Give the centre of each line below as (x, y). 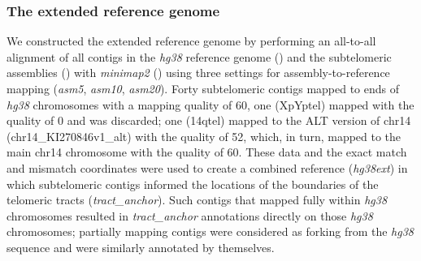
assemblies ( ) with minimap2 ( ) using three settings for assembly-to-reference (198, 73)
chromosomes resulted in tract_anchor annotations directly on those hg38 (190, 215)
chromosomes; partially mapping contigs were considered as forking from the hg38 (210, 231)
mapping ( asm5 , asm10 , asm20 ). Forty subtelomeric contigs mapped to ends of (203, 88)
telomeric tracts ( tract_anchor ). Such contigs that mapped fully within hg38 (197, 200)
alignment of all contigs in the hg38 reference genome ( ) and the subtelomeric (199, 56)
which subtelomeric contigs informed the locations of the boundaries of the (193, 184)
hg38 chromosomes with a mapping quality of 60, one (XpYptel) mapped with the (210, 104)
